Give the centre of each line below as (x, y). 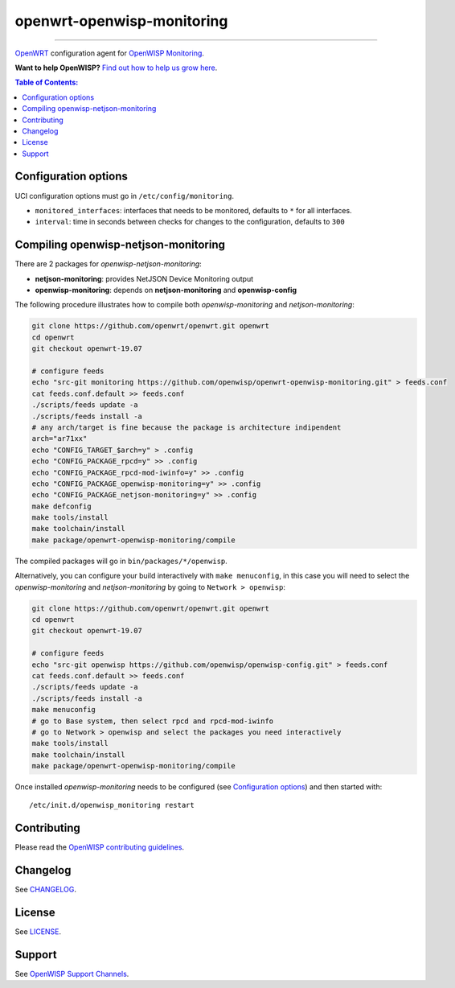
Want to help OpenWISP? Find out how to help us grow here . (116, 68)
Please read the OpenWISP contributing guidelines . (100, 847)
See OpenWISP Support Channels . (72, 974)
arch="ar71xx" (59, 439)
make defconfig (61, 506)
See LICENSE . (38, 932)
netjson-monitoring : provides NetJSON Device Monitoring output (144, 278)
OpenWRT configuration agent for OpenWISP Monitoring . (110, 53)
